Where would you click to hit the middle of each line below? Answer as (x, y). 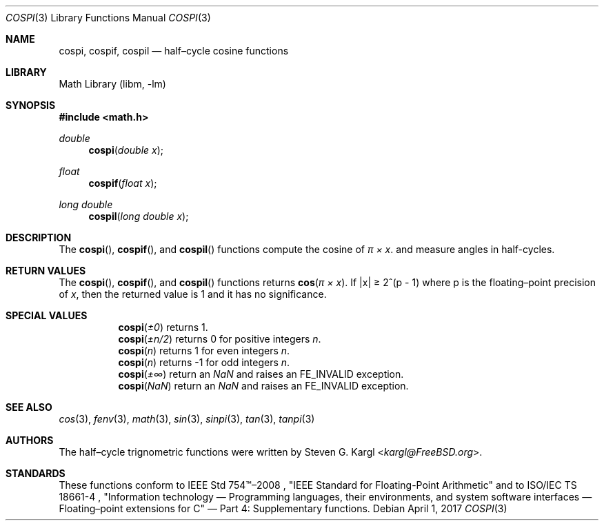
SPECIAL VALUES (47, 315)
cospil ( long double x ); (139, 216)
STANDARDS (36, 473)
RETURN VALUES (46, 271)
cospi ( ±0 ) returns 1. (163, 327)
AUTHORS (30, 440)
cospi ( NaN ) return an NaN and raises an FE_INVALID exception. (263, 386)
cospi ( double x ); (126, 150)
